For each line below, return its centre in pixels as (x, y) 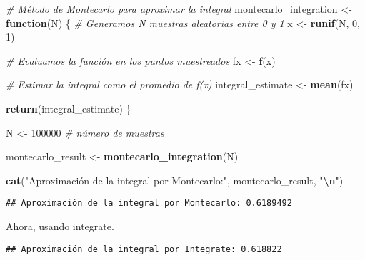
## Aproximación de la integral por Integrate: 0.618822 (144, 249)
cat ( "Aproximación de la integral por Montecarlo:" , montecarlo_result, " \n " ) (175, 180)
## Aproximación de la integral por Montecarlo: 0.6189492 (149, 203)
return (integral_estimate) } (69, 108)
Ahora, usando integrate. (60, 226)
